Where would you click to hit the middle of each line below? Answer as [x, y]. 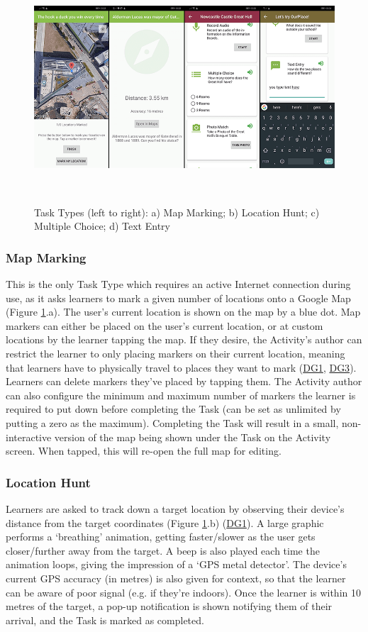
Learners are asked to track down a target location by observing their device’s [175, 509]
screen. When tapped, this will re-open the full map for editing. [144, 451]
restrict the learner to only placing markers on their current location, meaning [175, 354]
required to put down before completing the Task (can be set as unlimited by [173, 409]
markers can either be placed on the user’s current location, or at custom [165, 325]
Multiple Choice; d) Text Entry [102, 226]
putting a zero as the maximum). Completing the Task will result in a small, [172, 423]
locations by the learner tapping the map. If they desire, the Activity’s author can [184, 339]
